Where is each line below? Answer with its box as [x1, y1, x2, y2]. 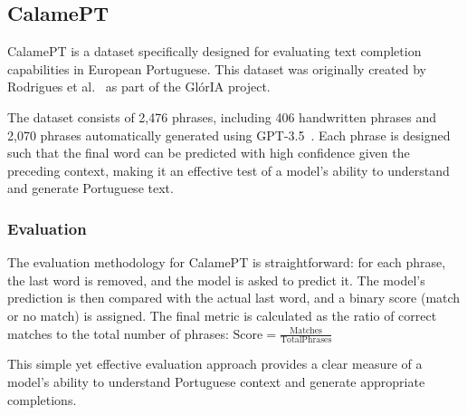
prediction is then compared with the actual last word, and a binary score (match [7, 288, 461, 307]
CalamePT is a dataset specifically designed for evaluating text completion [7, 42, 422, 61]
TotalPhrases [280, 335, 332, 345]
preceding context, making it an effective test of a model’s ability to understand [7, 160, 450, 179]
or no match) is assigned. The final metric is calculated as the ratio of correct [7, 305, 437, 324]
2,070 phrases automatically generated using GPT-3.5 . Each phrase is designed [7, 125, 451, 144]
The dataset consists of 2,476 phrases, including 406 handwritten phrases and [7, 107, 437, 126]
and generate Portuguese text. [7, 179, 174, 198]
